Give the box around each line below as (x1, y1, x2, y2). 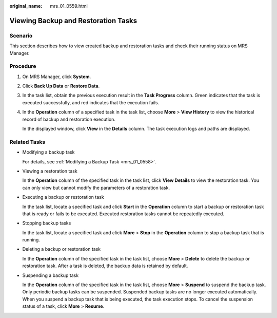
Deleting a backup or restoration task (22, 246, 101, 252)
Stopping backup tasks (22, 220, 71, 226)
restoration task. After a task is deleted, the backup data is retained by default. (22, 263, 188, 269)
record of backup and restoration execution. (22, 116, 115, 122)
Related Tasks (9, 138, 46, 145)
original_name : (9, 3, 43, 9)
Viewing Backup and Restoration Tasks (9, 16, 137, 25)
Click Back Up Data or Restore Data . (22, 83, 100, 89)
